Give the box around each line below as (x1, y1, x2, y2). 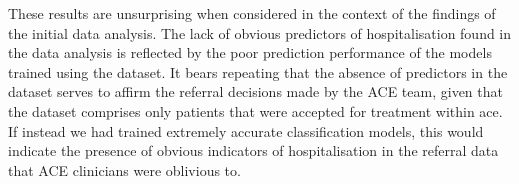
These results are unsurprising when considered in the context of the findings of (8, 3, 496, 23)
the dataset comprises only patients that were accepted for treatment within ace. (8, 100, 503, 121)
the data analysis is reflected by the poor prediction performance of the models (8, 42, 492, 63)
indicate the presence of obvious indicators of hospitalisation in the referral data (8, 140, 499, 161)
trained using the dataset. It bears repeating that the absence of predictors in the (8, 61, 508, 82)
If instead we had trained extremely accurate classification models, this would (8, 120, 484, 141)
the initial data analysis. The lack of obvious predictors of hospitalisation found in (8, 22, 512, 43)
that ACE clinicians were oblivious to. (8, 159, 241, 180)
